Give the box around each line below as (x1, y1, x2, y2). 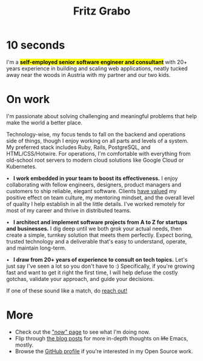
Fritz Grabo (73, 4, 131, 18)
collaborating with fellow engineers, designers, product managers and (6, 180, 182, 188)
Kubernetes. (6, 162, 37, 170)
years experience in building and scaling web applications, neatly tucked (6, 65, 188, 72)
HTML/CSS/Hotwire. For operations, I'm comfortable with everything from (6, 150, 191, 157)
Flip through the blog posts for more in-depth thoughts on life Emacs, (15, 334, 188, 342)
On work (6, 93, 50, 107)
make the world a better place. (6, 119, 83, 126)
